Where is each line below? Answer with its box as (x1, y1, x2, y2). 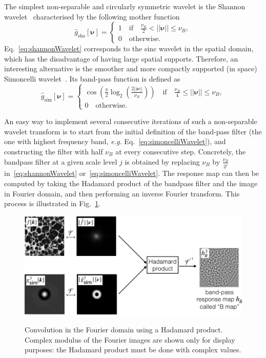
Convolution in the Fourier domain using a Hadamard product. (25, 324, 223, 335)
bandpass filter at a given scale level (4, 156, 117, 167)
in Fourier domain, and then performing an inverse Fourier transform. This (4, 188, 240, 198)
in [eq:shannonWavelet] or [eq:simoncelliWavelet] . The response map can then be (4, 168, 259, 178)
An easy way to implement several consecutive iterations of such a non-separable (4, 116, 257, 127)
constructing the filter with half (4, 146, 103, 156)
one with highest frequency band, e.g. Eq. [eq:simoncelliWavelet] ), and (4, 136, 226, 147)
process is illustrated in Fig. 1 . (4, 198, 101, 209)
